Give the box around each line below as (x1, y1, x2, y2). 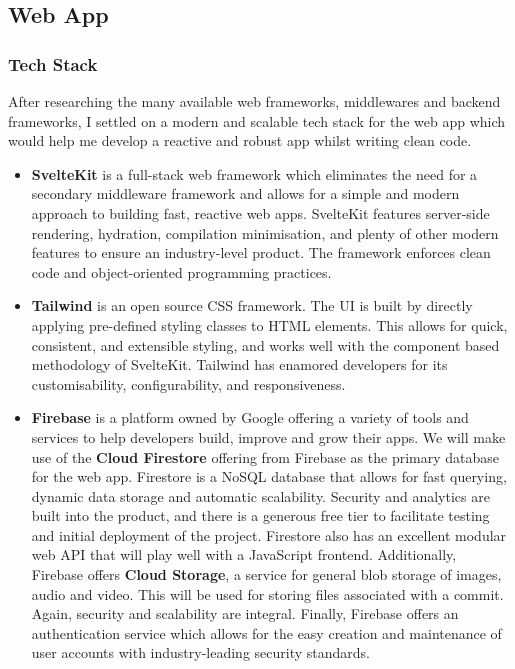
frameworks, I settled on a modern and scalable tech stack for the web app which (8, 110, 506, 131)
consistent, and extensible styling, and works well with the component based (31, 334, 500, 355)
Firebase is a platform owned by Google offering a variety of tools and (31, 407, 469, 428)
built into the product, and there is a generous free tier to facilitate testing (31, 505, 490, 526)
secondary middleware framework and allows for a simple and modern (31, 183, 460, 204)
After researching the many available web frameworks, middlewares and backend (8, 91, 501, 111)
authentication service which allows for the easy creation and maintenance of (31, 622, 502, 643)
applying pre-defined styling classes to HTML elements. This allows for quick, (31, 314, 508, 335)
